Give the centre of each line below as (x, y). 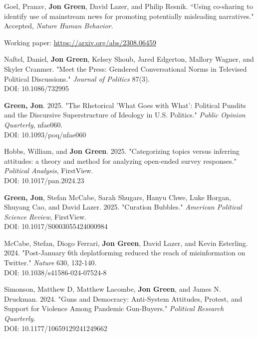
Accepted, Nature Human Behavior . (59, 26)
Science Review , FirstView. (45, 216)
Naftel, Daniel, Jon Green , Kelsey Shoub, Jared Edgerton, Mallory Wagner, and (129, 59)
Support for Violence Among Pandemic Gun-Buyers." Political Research (114, 308)
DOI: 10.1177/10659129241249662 (56, 328)
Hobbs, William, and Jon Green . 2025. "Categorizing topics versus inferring (122, 151)
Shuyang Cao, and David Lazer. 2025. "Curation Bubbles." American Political (123, 207)
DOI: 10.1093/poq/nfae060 (45, 134)
